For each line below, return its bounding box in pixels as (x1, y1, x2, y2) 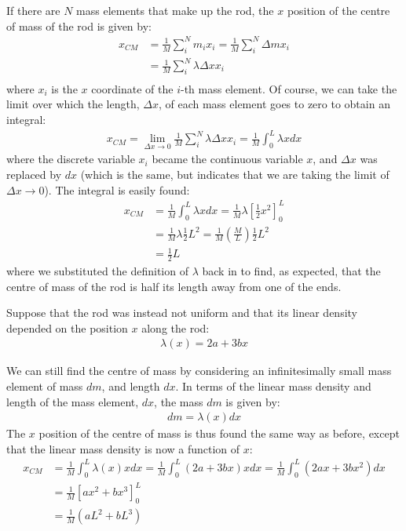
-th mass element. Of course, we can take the (180, 80, 397, 96)
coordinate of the (91, 80, 174, 96)
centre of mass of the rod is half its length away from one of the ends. (6, 278, 342, 294)
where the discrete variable (6, 151, 135, 167)
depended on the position (6, 319, 128, 336)
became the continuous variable (152, 151, 303, 167)
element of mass (6, 377, 83, 394)
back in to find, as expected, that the (202, 262, 381, 278)
